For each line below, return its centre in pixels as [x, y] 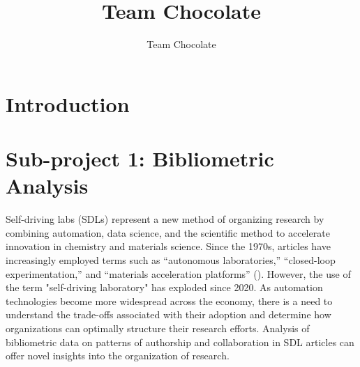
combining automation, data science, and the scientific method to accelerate [168, 232]
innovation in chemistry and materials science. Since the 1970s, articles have [168, 246]
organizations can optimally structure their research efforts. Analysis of [158, 328]
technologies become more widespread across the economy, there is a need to [169, 300]
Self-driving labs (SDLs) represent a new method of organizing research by [165, 219]
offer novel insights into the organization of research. [118, 356]
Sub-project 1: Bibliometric [140, 158]
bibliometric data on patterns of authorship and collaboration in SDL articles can [180, 342]
